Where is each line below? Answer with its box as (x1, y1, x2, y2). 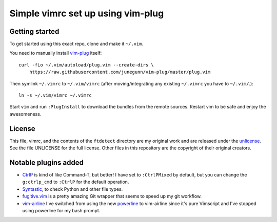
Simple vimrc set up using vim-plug (9, 8, 164, 19)
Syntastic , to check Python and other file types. (22, 186, 123, 192)
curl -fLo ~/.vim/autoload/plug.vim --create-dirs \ (18, 62, 154, 68)
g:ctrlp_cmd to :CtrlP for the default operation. (22, 179, 129, 185)
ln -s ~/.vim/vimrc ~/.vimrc (18, 93, 92, 98)
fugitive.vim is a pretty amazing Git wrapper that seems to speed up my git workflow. (22, 193, 202, 199)
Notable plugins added (9, 158, 84, 167)
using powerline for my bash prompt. (22, 207, 101, 213)
